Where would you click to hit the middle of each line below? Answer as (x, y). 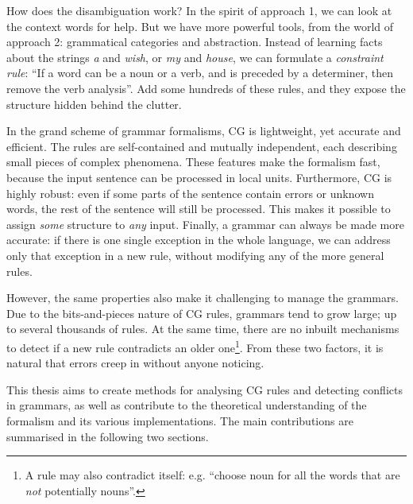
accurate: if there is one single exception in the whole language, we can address (199, 240)
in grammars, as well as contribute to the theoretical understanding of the (187, 405)
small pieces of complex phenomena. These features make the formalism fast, (193, 162)
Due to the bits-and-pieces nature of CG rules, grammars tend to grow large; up (202, 313)
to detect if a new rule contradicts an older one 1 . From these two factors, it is (195, 346)
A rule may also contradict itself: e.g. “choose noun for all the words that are (212, 475)
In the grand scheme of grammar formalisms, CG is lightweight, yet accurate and (204, 131)
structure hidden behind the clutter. (94, 104)
